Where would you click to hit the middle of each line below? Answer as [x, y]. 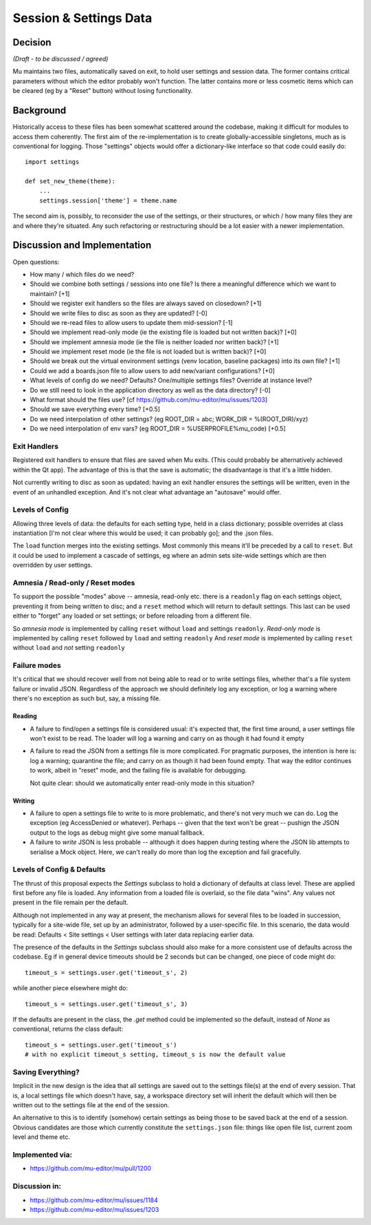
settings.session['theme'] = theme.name [108, 200]
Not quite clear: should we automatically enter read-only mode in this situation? [142, 783]
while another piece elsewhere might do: [70, 988]
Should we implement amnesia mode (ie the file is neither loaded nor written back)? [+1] [155, 342]
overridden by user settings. [53, 565]
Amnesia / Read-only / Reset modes [74, 583]
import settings [52, 162]
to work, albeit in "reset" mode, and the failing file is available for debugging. [138, 771]
